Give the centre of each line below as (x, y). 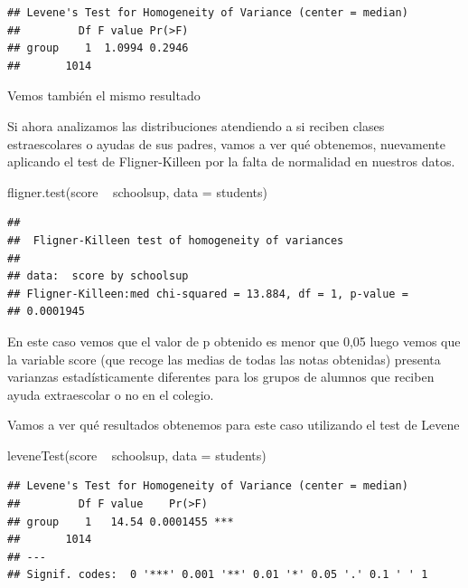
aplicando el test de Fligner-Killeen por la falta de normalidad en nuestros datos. (231, 161)
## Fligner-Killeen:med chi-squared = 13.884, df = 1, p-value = (208, 294)
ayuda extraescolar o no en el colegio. (111, 394)
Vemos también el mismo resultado (104, 95)
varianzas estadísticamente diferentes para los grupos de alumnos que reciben (221, 377)
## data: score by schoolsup (98, 276)
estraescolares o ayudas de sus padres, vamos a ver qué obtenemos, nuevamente (226, 143)
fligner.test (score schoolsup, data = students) (137, 191)
